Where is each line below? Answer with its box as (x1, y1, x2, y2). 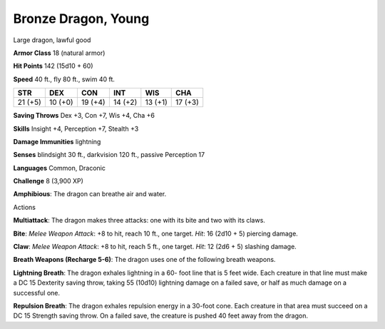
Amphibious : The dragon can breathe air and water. (13, 190, 167, 198)
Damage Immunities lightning (13, 137, 101, 146)
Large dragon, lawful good (13, 36, 91, 44)
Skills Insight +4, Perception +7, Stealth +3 (13, 124, 139, 133)
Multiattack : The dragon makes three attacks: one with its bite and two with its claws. (13, 216, 265, 225)
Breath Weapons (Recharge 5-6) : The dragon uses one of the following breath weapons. (13, 255, 276, 264)
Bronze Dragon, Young (13, 11, 150, 26)
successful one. (13, 288, 61, 297)
